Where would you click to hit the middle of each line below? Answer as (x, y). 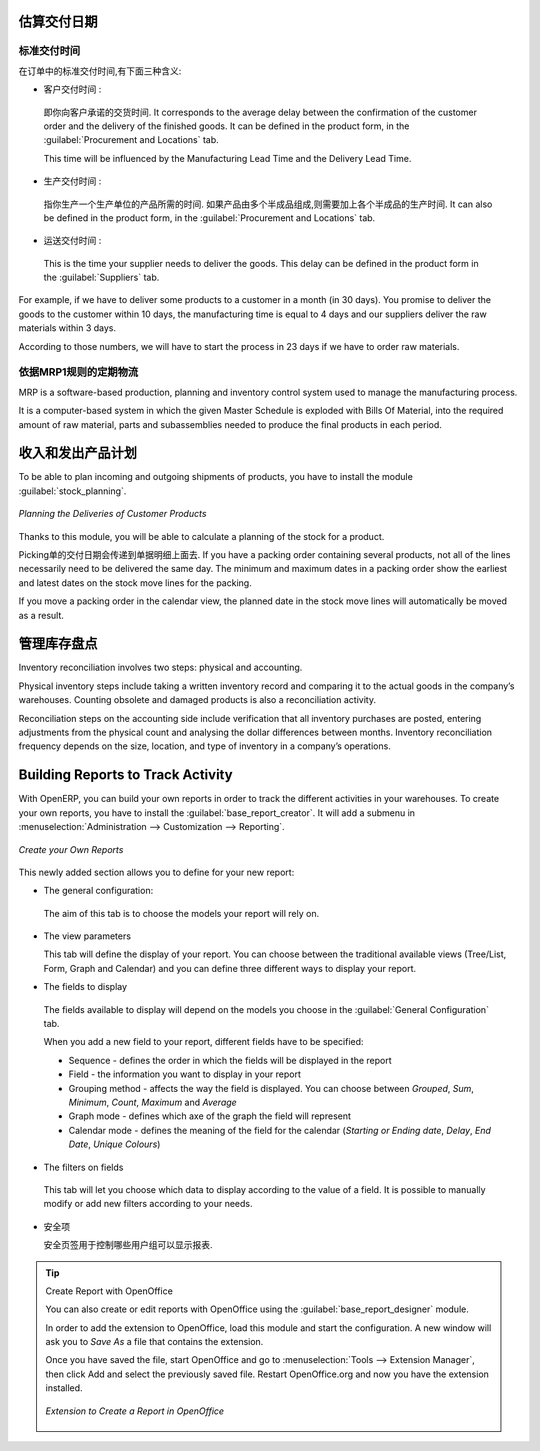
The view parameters (87, 936)
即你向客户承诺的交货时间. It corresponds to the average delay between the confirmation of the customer (260, 112)
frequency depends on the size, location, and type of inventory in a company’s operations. (205, 746)
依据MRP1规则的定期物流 (78, 372)
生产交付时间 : (72, 181)
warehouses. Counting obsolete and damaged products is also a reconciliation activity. (197, 700)
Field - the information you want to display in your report (185, 1074)
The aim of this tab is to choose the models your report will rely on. (181, 913)
